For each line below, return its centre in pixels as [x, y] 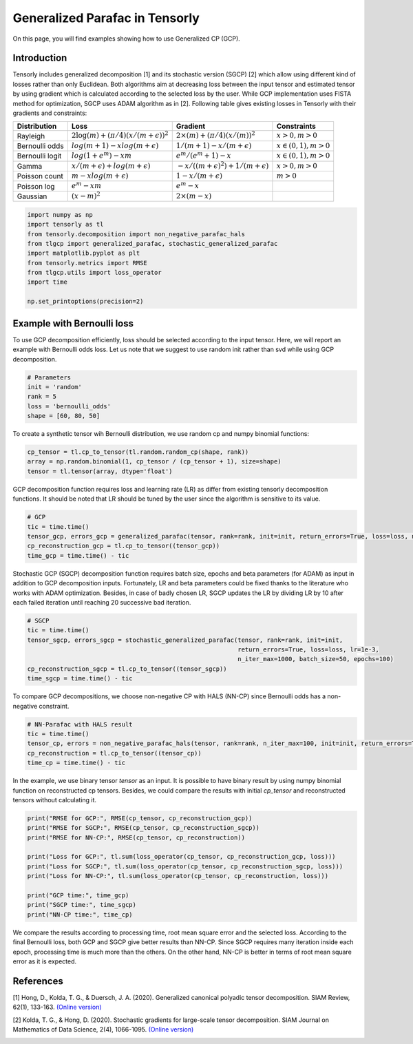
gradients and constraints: [50, 113]
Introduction [40, 58]
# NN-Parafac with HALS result [80, 724]
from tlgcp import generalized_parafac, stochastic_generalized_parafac [152, 243]
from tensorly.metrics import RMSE [87, 263]
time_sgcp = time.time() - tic [80, 679]
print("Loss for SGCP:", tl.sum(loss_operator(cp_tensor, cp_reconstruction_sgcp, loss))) [185, 866]
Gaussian [32, 196]
